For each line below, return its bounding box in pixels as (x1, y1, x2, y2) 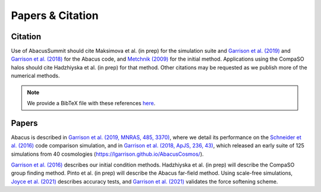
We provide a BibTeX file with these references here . (27, 100, 156, 107)
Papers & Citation (11, 9, 99, 22)
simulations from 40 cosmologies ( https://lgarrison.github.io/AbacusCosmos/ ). (11, 150, 204, 158)
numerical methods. (11, 72, 60, 80)
